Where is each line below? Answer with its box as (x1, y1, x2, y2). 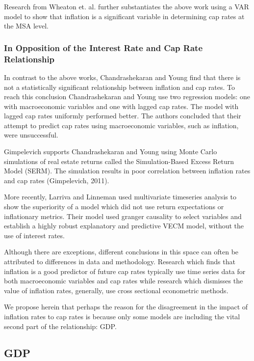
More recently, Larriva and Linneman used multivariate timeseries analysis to (4, 192, 236, 202)
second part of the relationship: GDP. (4, 321, 117, 331)
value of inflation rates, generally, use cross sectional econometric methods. (4, 285, 229, 295)
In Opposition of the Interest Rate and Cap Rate (4, 41, 203, 54)
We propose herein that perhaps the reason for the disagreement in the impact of (4, 302, 248, 312)
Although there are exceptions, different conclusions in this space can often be (4, 247, 239, 257)
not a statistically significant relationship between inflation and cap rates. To (4, 82, 235, 92)
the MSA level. (4, 21, 49, 31)
